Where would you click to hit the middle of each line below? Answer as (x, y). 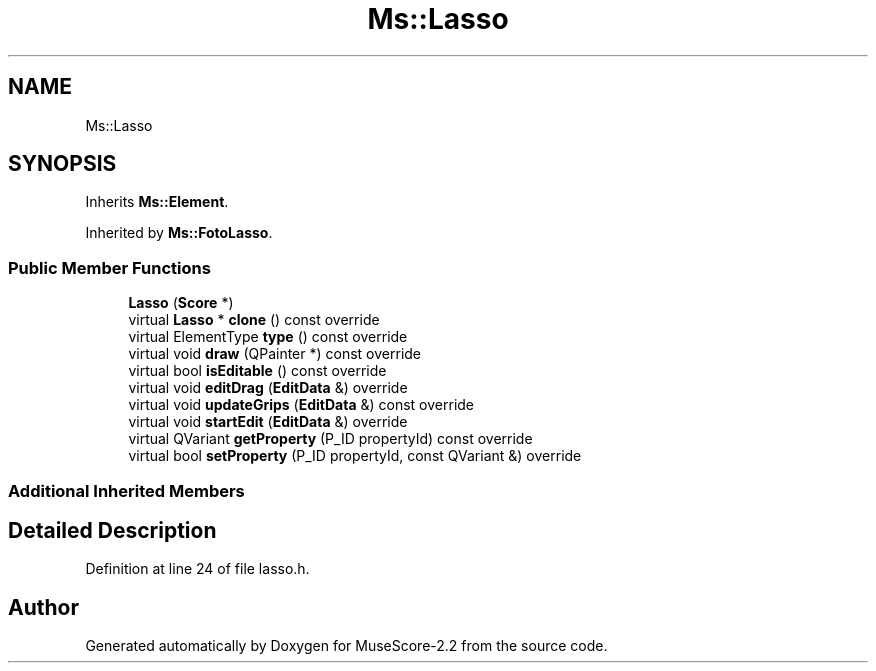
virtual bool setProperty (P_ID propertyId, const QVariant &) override (355, 456)
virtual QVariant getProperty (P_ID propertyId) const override (330, 439)
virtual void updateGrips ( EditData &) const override (301, 405)
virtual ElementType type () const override (268, 337)
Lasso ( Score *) (181, 303)
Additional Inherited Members (126, 490)
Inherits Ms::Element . (157, 202)
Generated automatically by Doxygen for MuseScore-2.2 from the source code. (346, 646)
